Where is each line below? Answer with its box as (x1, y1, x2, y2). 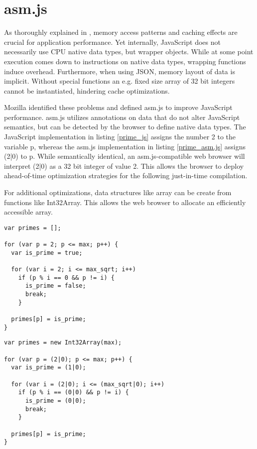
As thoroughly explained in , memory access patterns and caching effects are (4, 27, 238, 37)
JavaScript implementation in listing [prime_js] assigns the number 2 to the (4, 131, 236, 142)
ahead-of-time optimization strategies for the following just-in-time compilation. (4, 170, 248, 181)
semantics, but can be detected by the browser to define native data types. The (4, 121, 246, 132)
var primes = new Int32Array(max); (4, 339, 122, 346)
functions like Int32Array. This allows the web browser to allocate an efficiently (4, 197, 246, 207)
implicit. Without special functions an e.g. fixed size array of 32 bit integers (4, 76, 235, 86)
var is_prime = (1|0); (11, 364, 86, 371)
